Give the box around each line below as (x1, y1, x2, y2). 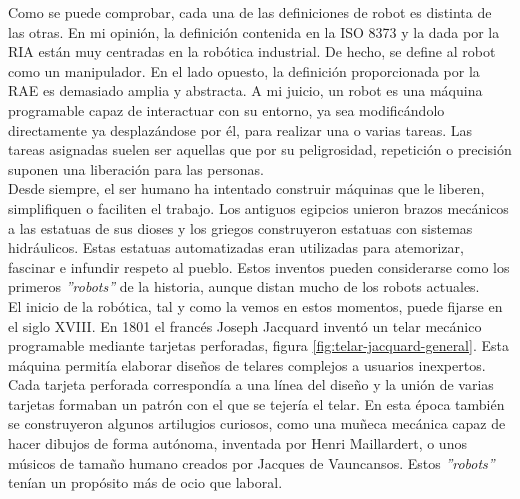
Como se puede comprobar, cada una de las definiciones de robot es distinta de (8, 2, 492, 22)
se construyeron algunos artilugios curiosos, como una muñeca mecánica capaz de (8, 413, 506, 434)
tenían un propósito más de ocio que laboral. (8, 472, 283, 493)
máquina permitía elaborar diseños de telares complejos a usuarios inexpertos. (8, 354, 486, 375)
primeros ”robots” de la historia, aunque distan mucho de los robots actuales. (8, 276, 480, 297)
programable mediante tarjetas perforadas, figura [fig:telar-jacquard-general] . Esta (8, 335, 509, 356)
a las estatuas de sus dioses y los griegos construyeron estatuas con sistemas (8, 217, 473, 238)
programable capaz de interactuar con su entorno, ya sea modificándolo (8, 99, 445, 120)
